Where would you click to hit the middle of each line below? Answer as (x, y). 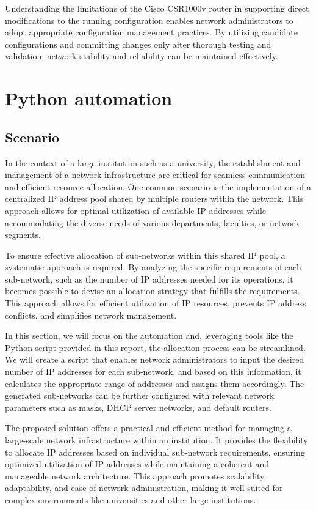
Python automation (89, 98)
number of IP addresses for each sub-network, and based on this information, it (153, 371)
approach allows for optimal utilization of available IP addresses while (136, 210)
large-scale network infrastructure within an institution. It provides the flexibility (156, 440)
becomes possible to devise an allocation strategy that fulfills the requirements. (153, 291)
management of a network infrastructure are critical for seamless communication (155, 175)
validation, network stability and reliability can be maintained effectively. (142, 56)
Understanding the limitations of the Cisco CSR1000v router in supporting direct (157, 8)
